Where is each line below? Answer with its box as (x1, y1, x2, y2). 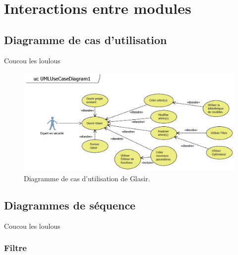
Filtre (4, 242, 27, 254)
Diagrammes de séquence (4, 197, 136, 212)
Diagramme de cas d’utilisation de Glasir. (24, 173, 150, 183)
